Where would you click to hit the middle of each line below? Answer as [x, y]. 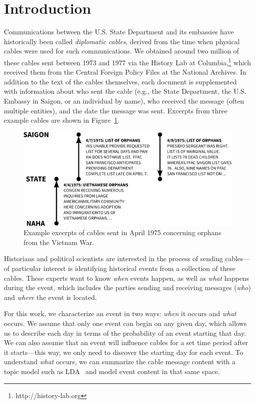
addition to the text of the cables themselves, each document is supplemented [120, 81]
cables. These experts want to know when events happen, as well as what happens [127, 278]
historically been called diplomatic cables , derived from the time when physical [122, 41]
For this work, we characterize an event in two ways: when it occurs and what [120, 313]
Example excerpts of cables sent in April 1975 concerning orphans [123, 232]
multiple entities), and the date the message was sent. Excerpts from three [116, 110]
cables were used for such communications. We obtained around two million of [122, 51]
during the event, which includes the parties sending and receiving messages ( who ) [127, 287]
